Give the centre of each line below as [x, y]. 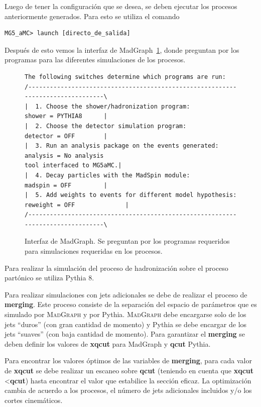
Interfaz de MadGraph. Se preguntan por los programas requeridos [127, 241]
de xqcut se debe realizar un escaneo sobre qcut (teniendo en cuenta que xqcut [129, 370]
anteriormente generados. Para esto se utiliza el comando [92, 16]
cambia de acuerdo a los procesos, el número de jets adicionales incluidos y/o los [128, 390]
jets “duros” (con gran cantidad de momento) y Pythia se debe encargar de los [126, 324]
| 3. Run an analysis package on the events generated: [122, 146]
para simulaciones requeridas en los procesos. [94, 251]
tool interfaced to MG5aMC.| [73, 166]
